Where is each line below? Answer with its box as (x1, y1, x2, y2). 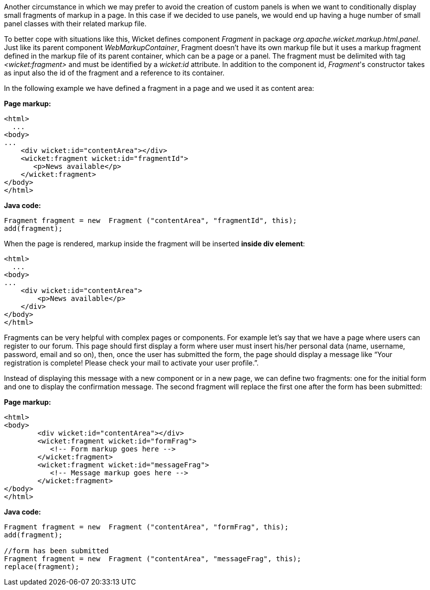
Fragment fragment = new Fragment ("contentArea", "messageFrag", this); (4, 555, 301, 563)
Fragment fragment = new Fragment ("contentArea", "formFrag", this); (4, 523, 289, 531)
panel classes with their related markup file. (4, 19, 146, 28)
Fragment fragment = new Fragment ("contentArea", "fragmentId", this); (4, 217, 297, 224)
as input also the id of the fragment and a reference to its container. (4, 69, 225, 77)
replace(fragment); (4, 563, 79, 571)
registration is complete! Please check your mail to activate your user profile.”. (4, 359, 259, 367)
